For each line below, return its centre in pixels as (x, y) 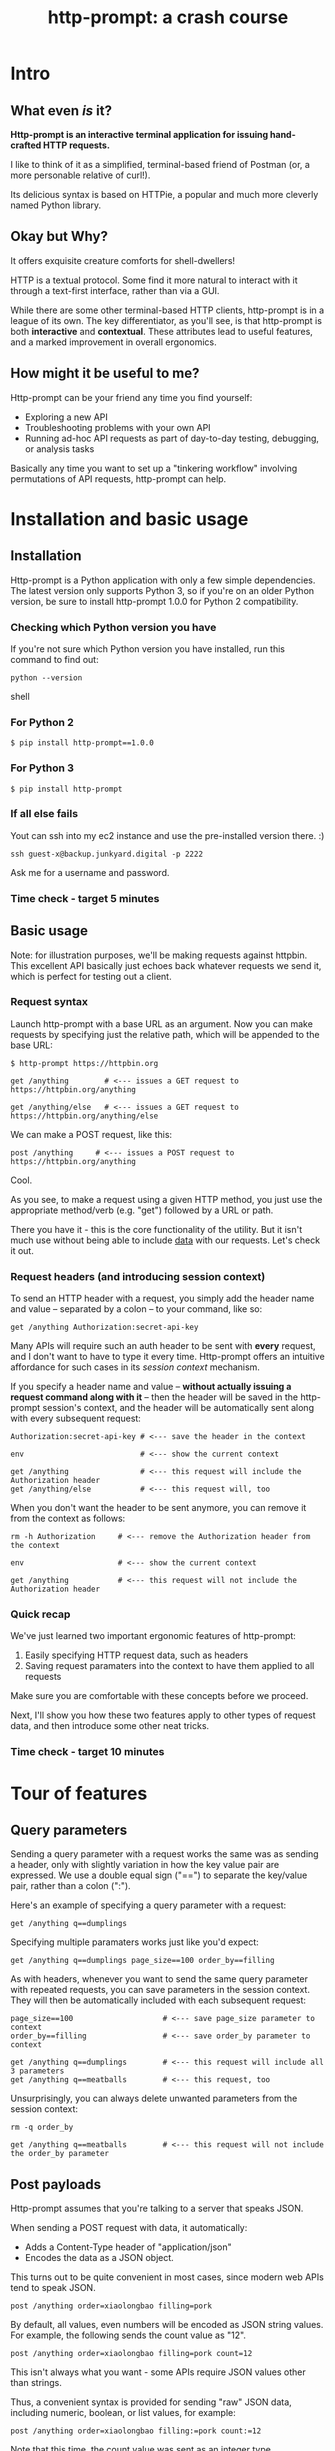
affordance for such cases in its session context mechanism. (135, 1367)
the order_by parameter (60, 2154)
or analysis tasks (59, 448)
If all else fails (44, 814)
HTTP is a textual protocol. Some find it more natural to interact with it (154, 280)
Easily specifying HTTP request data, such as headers (136, 1655)
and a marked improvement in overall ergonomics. (113, 342)
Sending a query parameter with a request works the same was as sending (164, 1854)
